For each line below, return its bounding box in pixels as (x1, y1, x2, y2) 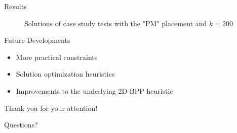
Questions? (4, 119, 38, 130)
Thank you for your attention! (4, 102, 98, 113)
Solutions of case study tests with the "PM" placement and (24, 18, 207, 28)
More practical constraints (16, 51, 98, 62)
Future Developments (4, 35, 70, 45)
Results (4, 1, 27, 11)
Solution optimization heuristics (16, 69, 115, 79)
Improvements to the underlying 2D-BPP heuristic (16, 85, 173, 96)
